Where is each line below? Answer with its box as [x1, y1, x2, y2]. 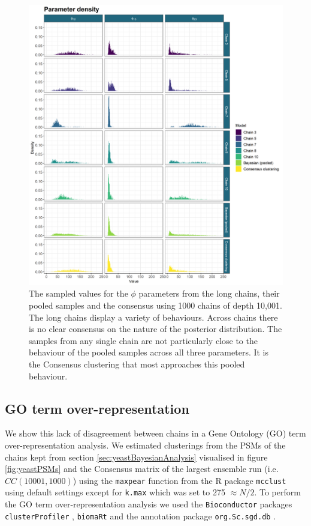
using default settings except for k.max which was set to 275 [5, 486, 225, 498]
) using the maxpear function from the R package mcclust [73, 474, 286, 486]
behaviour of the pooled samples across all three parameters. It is [29, 346, 269, 358]
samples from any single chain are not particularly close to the [29, 334, 258, 346]
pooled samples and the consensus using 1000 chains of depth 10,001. [29, 299, 282, 312]
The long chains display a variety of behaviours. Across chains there [29, 310, 278, 323]
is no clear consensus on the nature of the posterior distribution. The [29, 322, 282, 335]
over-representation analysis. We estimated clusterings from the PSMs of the [5, 438, 286, 451]
